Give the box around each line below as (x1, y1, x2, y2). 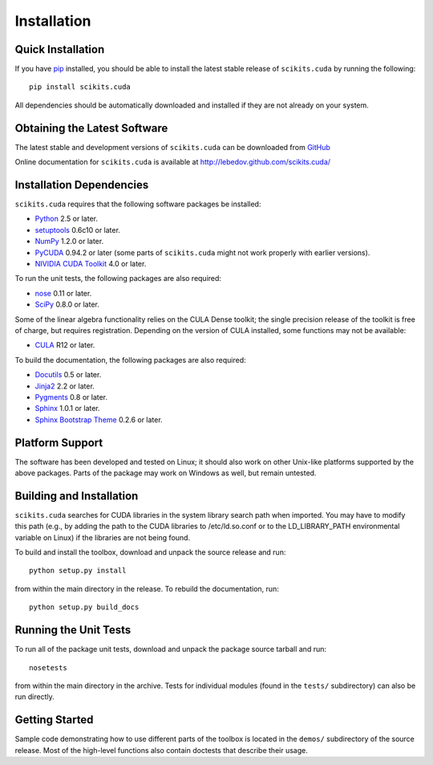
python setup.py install (29, 566, 127, 576)
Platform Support (14, 436, 103, 450)
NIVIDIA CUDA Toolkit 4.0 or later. (34, 259, 147, 268)
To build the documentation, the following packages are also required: (14, 355, 246, 364)
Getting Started (14, 713, 94, 726)
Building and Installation (14, 489, 139, 503)
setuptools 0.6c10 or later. (34, 225, 120, 234)
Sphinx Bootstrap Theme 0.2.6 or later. (34, 414, 164, 425)
